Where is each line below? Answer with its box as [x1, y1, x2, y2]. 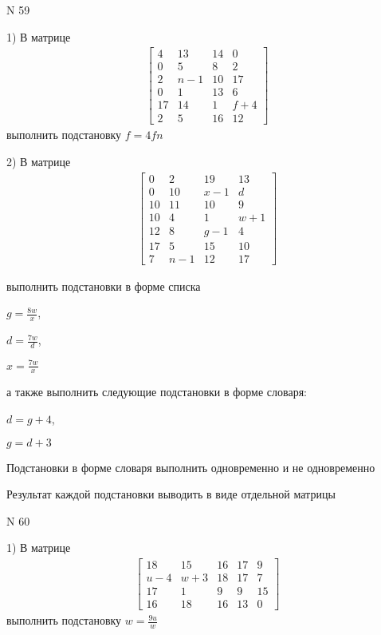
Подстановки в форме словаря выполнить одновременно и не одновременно [6, 458, 375, 475]
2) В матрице [6, 153, 71, 169]
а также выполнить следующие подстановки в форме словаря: [6, 383, 307, 400]
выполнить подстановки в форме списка [6, 277, 201, 294]
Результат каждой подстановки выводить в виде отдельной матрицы [6, 486, 336, 502]
